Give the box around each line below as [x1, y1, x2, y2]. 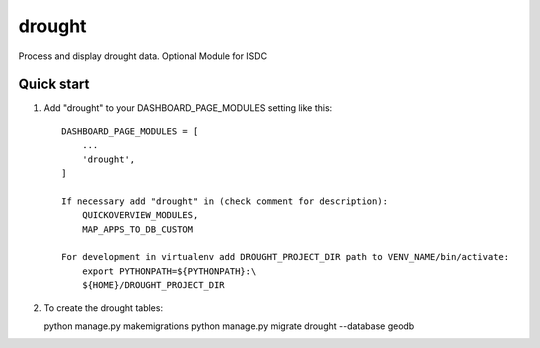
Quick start [18, 76, 90, 93]
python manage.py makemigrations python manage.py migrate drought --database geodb [43, 320, 415, 332]
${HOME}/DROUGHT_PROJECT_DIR [81, 280, 225, 291]
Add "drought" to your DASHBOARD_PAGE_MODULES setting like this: [43, 102, 333, 114]
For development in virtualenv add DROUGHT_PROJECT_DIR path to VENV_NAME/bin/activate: [61, 251, 510, 263]
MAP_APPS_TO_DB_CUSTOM [81, 223, 194, 235]
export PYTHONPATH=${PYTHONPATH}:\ [81, 265, 257, 277]
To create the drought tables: [43, 301, 164, 314]
